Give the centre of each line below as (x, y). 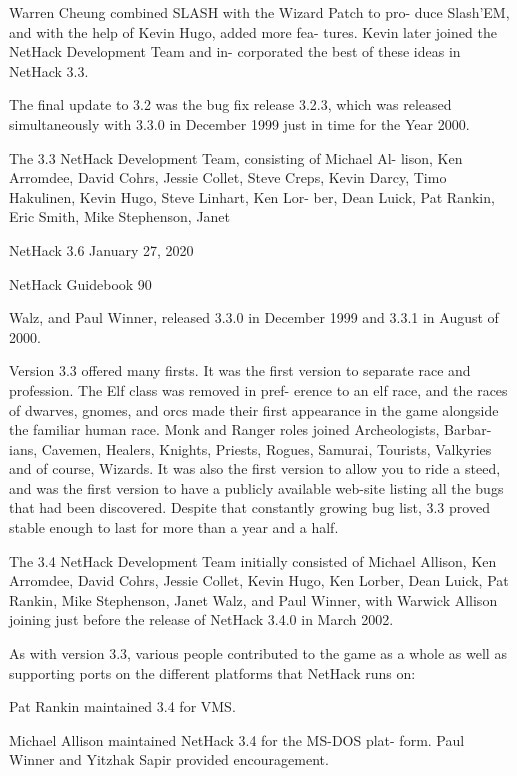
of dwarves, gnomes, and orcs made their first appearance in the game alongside (254, 409)
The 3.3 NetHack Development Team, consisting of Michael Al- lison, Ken (236, 157)
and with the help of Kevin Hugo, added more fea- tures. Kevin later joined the (253, 31)
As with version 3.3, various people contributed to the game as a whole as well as (258, 653)
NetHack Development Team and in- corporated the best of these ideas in (235, 51)
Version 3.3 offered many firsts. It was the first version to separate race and (240, 370)
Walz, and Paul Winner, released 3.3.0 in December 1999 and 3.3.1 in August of (254, 317)
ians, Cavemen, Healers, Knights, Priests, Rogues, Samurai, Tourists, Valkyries (250, 448)
